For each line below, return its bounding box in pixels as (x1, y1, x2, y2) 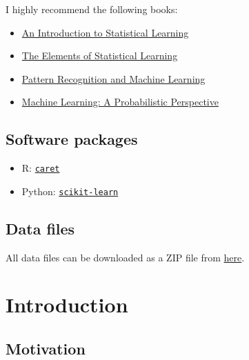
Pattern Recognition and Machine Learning (21, 71, 206, 86)
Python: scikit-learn (21, 183, 119, 198)
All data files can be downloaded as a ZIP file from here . (6, 250, 245, 264)
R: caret (21, 161, 60, 175)
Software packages (6, 128, 138, 150)
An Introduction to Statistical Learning (21, 25, 189, 39)
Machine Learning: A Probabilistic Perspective (21, 94, 219, 109)
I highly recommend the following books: (6, 2, 178, 16)
